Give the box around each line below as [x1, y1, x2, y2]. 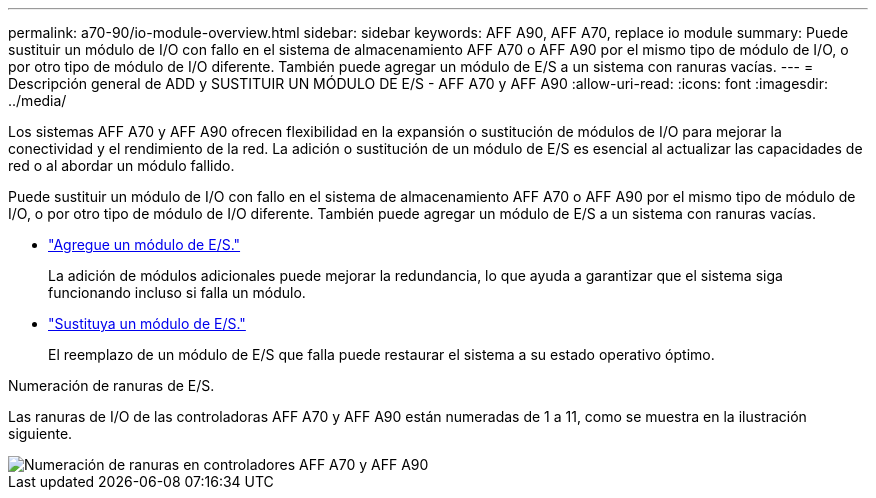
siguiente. [8, 425, 73, 442]
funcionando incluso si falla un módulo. [48, 284, 306, 301]
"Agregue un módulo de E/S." [48, 236, 241, 253]
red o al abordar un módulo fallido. [8, 157, 235, 174]
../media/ [8, 92, 67, 109]
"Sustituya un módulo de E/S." [48, 315, 246, 332]
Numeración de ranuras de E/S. [8, 377, 215, 394]
